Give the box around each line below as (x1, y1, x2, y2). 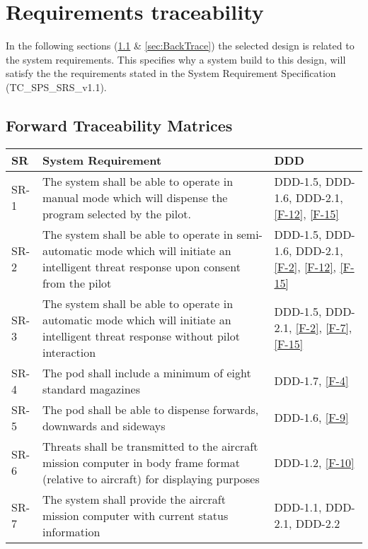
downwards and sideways (42, 417, 166, 434)
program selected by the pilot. (42, 205, 191, 222)
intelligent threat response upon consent (42, 258, 241, 275)
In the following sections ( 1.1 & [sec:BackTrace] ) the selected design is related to (6, 38, 355, 53)
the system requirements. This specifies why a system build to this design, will (6, 52, 346, 66)
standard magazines (42, 380, 140, 397)
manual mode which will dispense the (42, 189, 228, 206)
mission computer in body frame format (42, 454, 240, 471)
